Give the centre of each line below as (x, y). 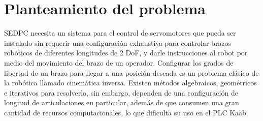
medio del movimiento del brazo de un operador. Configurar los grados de (119, 62)
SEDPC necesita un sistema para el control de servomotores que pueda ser (120, 33)
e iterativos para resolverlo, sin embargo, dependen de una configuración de (121, 92)
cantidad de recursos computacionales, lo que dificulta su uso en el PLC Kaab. (126, 112)
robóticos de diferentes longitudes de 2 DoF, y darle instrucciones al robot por (126, 53)
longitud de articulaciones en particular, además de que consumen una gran (122, 102)
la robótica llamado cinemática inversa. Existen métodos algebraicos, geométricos (130, 83)
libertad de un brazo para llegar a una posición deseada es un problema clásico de (131, 72)
